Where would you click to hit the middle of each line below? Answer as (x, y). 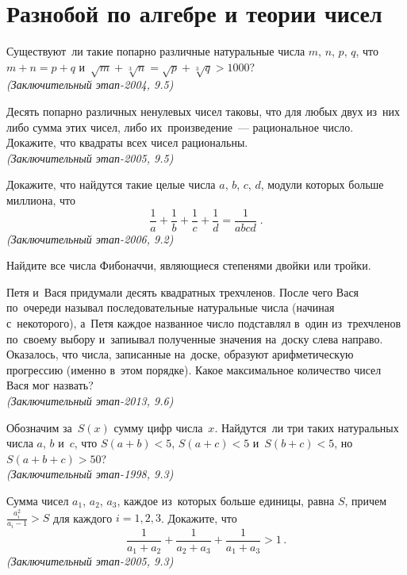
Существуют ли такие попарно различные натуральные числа (156, 51)
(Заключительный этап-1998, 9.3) (90, 474)
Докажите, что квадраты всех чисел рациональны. (127, 142)
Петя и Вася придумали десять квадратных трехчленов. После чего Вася (183, 291)
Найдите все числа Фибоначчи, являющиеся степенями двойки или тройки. (189, 265)
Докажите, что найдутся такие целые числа (111, 184)
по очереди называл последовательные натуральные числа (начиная (171, 307)
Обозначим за (39, 427)
